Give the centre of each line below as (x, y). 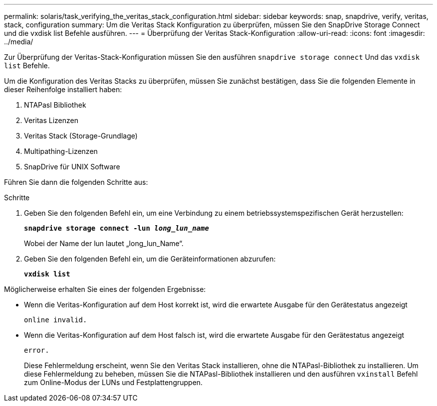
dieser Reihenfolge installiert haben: (63, 89)
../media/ (19, 42)
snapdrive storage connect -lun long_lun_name (116, 228)
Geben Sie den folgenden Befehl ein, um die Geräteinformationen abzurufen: (150, 259)
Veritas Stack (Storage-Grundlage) (81, 136)
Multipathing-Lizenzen (61, 151)
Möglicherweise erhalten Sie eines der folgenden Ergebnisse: (105, 289)
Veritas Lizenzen (51, 120)
